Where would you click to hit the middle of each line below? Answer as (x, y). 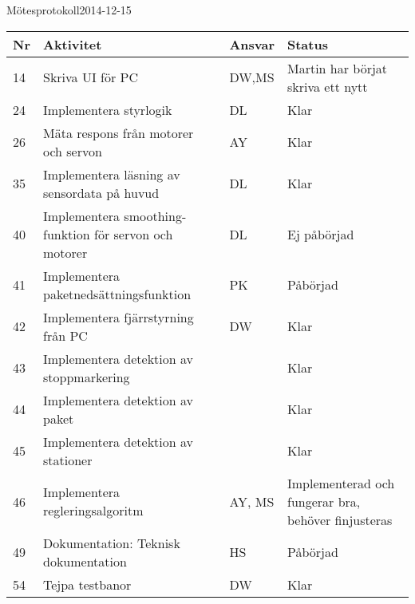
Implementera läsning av (111, 174)
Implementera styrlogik (107, 109)
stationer (67, 460)
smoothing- (155, 215)
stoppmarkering (86, 377)
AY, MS (252, 501)
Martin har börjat (337, 68)
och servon (72, 151)
